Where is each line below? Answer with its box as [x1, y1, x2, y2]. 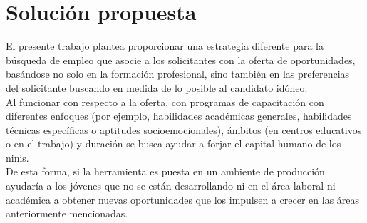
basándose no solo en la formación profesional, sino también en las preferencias [6, 66, 350, 81]
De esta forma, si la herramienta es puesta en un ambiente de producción [6, 164, 325, 179]
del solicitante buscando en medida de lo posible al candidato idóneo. [6, 80, 308, 95]
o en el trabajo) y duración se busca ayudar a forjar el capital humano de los [6, 136, 341, 151]
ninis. [6, 150, 29, 165]
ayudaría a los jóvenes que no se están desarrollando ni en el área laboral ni [6, 178, 336, 193]
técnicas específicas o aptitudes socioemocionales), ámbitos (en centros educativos [6, 122, 362, 137]
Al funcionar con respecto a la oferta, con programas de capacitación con [6, 94, 324, 109]
